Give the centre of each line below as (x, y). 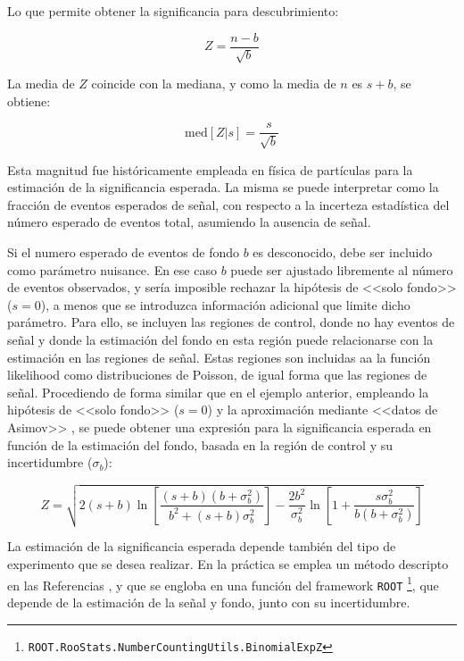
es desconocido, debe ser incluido (343, 252)
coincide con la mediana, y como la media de (214, 84)
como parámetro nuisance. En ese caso (112, 269)
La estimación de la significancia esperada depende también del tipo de (202, 546)
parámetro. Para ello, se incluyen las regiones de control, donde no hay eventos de (231, 322)
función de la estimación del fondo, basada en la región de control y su (200, 444)
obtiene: (29, 100)
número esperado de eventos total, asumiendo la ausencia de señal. (189, 222)
